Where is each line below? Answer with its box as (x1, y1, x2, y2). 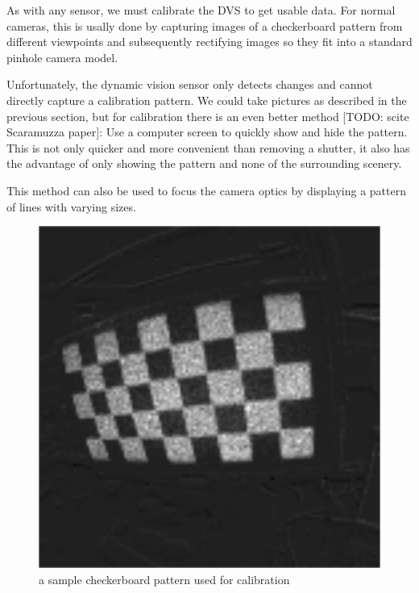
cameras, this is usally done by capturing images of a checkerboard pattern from (6, 17, 403, 34)
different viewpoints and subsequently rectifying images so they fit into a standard (6, 33, 413, 50)
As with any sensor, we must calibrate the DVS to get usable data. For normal (6, 2, 396, 18)
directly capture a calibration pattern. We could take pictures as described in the (6, 91, 407, 108)
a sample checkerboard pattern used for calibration (39, 570, 290, 587)
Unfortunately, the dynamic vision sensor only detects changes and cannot (6, 76, 373, 93)
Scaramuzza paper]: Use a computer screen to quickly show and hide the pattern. (6, 123, 408, 140)
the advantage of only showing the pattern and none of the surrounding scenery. (6, 155, 402, 172)
